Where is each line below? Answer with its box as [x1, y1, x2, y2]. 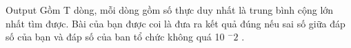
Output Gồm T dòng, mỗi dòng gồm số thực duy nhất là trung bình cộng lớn [6, 3, 334, 16]
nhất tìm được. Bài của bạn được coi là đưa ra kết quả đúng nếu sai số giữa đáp [6, 16, 345, 30]
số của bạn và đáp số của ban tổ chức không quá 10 [6, 29, 225, 44]
